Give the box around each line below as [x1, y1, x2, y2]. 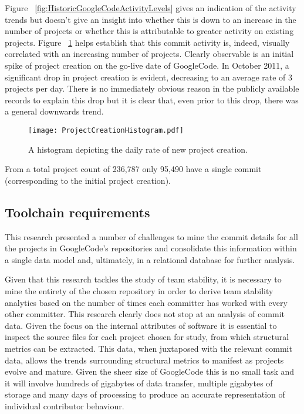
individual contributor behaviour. [5, 399, 124, 412]
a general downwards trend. [5, 105, 104, 117]
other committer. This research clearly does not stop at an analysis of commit [5, 308, 285, 320]
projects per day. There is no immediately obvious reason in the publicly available [5, 82, 299, 95]
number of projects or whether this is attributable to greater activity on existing [5, 25, 294, 37]
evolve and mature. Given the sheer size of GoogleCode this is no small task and [5, 365, 295, 378]
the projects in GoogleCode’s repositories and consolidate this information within [5, 242, 297, 254]
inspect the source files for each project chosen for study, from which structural [5, 331, 289, 343]
